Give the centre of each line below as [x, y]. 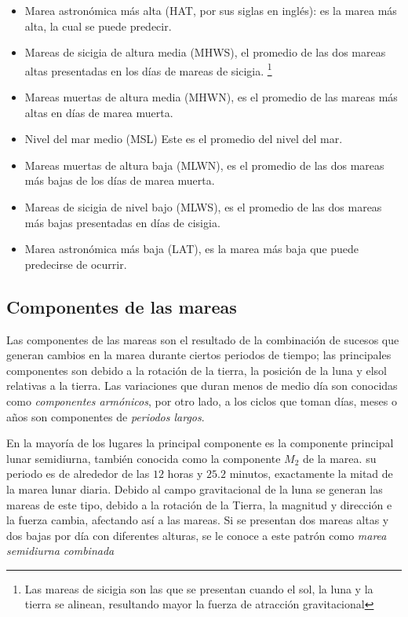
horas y [185, 474]
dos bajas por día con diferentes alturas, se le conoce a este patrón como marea [197, 535]
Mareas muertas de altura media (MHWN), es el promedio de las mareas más [211, 97]
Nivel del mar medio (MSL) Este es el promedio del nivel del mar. [184, 139]
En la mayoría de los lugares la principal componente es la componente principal [200, 443]
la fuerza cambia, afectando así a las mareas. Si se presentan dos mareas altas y [198, 520]
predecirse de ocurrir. [76, 264]
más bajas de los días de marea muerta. [120, 180]
